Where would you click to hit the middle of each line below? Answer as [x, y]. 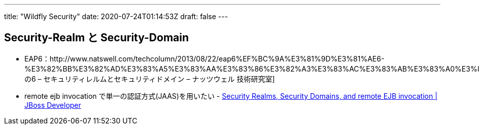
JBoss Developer [53, 105]
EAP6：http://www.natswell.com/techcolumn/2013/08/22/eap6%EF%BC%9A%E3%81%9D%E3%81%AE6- [204, 58]
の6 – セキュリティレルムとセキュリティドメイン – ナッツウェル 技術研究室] [150, 79]
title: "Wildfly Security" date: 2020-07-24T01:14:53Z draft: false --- [116, 16]
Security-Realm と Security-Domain [97, 38]
